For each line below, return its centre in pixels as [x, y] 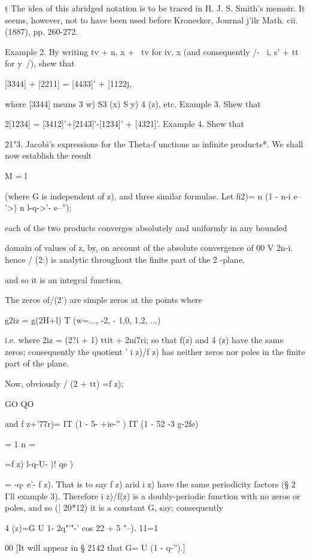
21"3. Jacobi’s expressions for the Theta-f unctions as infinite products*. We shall [154, 143]
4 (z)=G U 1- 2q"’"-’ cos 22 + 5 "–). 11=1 [82, 527]
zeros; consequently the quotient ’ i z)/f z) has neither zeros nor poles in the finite [155, 351]
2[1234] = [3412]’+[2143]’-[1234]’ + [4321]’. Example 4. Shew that [125, 124]
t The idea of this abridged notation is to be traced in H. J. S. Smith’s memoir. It [155, 8]
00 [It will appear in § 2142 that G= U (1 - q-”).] [95, 548]
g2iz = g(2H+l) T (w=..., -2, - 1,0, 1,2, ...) [83, 319]
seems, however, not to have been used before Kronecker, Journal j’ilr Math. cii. [151, 19]
